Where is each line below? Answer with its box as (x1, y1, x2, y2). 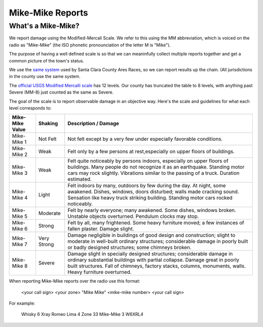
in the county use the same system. (9, 74, 81, 79)
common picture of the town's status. (9, 58, 84, 63)
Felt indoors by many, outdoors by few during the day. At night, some (67, 182, 226, 189)
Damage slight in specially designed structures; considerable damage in (67, 250, 233, 257)
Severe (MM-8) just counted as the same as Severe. (9, 89, 114, 95)
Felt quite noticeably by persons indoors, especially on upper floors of (67, 157, 228, 164)
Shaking (38, 120, 58, 127)
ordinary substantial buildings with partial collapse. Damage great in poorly (67, 256, 240, 263)
